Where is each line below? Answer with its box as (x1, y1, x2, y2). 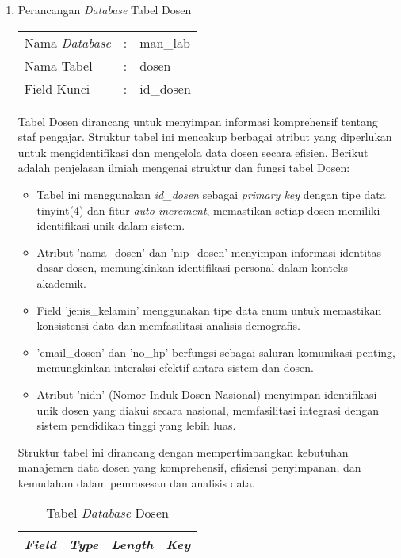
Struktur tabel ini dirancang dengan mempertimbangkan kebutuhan (17, 443, 349, 460)
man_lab (139, 32, 190, 52)
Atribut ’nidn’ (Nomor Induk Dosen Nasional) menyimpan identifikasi (36, 385, 377, 402)
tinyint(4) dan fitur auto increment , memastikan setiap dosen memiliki (36, 201, 380, 218)
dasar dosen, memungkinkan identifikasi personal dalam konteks (36, 259, 349, 276)
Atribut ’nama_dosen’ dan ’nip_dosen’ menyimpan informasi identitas (36, 243, 382, 260)
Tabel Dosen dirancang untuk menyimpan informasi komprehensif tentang (17, 113, 378, 129)
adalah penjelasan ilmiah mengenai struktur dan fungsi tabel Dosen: (17, 159, 350, 176)
